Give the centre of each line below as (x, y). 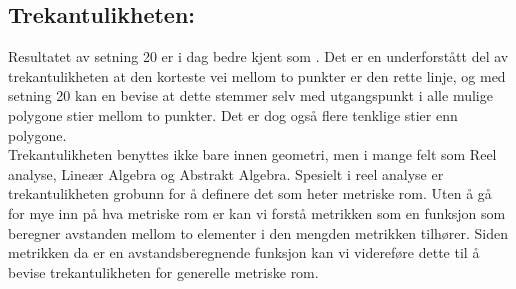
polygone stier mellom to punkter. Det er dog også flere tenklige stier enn (233, 114)
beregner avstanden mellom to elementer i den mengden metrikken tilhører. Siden (258, 232)
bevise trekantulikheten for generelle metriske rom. (163, 271)
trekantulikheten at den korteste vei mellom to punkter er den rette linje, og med (257, 75)
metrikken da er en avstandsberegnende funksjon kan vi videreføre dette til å (244, 252)
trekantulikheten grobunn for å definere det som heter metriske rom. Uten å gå (250, 193)
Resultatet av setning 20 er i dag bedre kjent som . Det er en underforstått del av (258, 56)
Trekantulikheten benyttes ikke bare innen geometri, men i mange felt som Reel (252, 154)
